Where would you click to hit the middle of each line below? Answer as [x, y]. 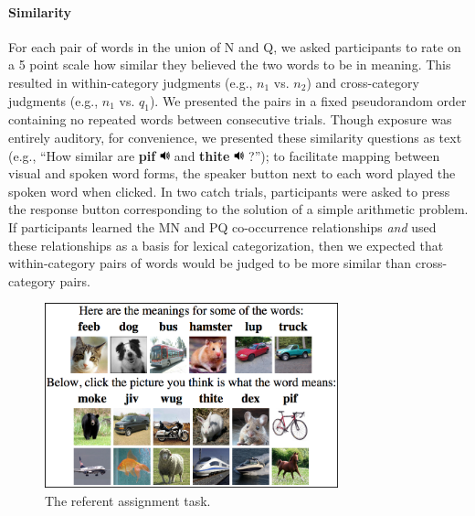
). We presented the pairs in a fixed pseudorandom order [308, 100]
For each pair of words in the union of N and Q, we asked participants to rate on [235, 46]
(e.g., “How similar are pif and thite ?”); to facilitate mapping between [224, 155]
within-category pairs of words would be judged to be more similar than [210, 263]
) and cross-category [363, 82]
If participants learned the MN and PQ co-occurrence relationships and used [222, 226]
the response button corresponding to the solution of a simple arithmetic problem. [238, 209]
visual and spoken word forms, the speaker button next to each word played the [232, 173]
